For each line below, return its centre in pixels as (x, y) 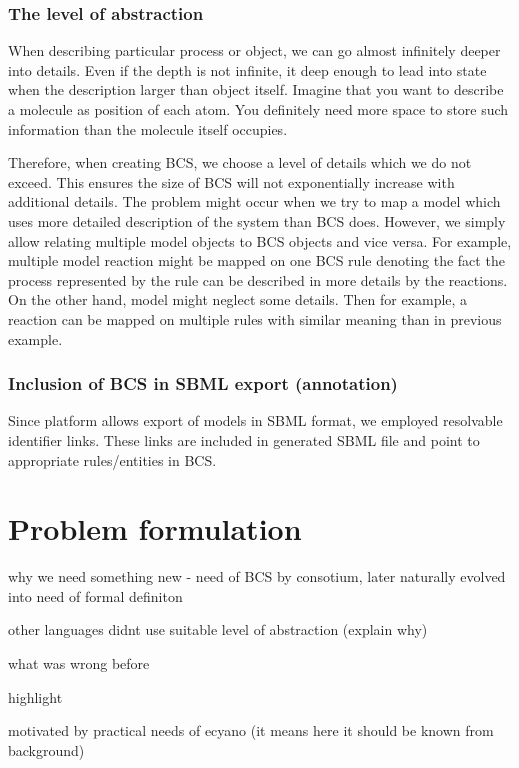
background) (46, 749)
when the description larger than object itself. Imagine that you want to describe (256, 89)
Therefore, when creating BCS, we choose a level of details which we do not (240, 162)
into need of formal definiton (95, 595)
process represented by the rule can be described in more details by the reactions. (258, 279)
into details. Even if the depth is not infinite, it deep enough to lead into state (247, 69)
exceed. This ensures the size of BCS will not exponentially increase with (231, 181)
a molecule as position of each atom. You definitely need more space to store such (258, 109)
